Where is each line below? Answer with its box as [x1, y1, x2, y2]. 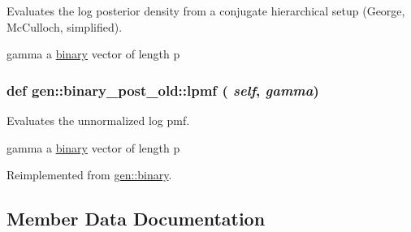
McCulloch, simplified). [6, 18, 123, 35]
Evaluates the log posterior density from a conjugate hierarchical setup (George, [6, 2, 405, 19]
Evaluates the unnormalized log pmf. [6, 112, 190, 128]
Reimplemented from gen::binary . [6, 166, 172, 183]
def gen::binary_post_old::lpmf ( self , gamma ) [6, 79, 319, 100]
